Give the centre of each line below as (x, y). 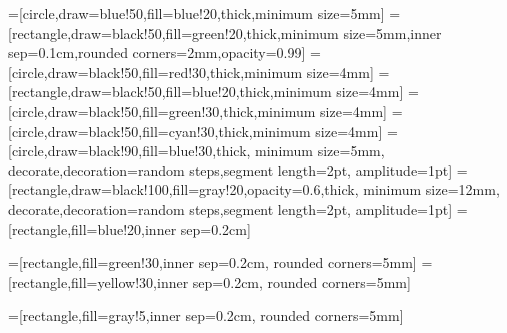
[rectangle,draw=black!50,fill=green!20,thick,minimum (173, 32)
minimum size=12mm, (431, 189)
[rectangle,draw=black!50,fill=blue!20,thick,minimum (170, 91)
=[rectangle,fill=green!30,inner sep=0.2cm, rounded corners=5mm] (212, 262)
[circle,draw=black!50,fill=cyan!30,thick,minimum (159, 130)
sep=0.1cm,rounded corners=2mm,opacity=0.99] (157, 52)
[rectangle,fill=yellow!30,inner (98, 281)
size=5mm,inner (392, 32)
